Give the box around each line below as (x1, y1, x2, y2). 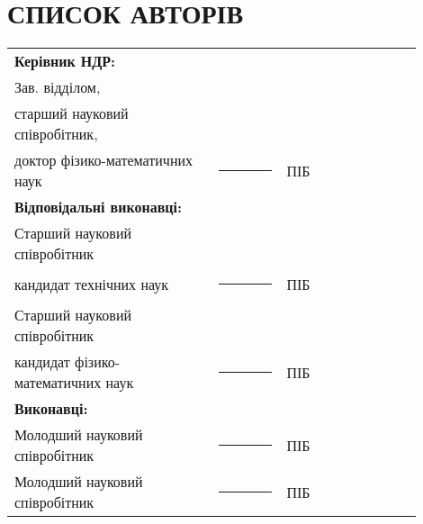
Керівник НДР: (14, 50, 116, 72)
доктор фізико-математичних (14, 149, 193, 171)
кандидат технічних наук (14, 274, 169, 295)
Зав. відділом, (14, 77, 101, 98)
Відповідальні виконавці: (14, 196, 183, 218)
